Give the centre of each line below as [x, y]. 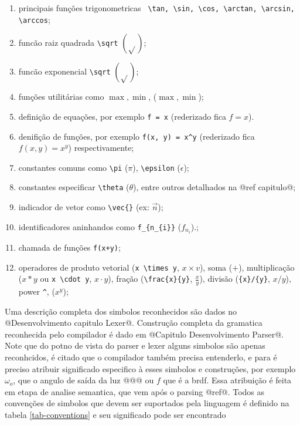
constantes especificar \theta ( [74, 187]
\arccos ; [34, 19]
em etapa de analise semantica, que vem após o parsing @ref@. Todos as [135, 391]
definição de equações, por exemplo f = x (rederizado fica [122, 116]
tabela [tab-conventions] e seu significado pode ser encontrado [115, 415]
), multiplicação [267, 267]
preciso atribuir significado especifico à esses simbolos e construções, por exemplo [150, 368]
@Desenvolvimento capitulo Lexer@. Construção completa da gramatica [134, 323]
